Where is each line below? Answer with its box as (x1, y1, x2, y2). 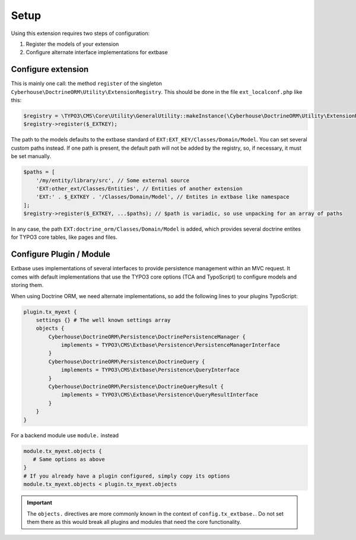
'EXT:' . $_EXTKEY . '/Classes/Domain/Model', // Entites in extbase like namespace (36, 194, 290, 200)
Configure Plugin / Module (11, 250, 111, 260)
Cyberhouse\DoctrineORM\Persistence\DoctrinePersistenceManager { (48, 333, 246, 340)
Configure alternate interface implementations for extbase (26, 49, 169, 56)
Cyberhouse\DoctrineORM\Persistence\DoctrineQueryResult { (48, 383, 224, 390)
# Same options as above (33, 456, 105, 463)
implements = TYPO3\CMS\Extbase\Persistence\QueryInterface (61, 367, 240, 374)
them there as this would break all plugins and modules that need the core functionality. (27, 518, 241, 525)
